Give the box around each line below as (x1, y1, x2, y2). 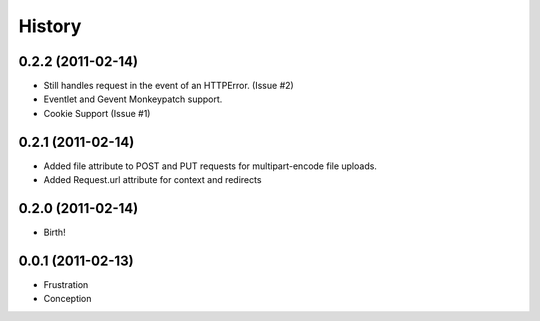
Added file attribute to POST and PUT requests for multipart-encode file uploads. (43, 160, 377, 172)
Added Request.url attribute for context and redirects (43, 174, 262, 186)
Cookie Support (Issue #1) (43, 107, 151, 119)
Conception (43, 293, 92, 305)
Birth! (43, 226, 66, 239)
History (18, 15, 82, 37)
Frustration (43, 278, 89, 290)
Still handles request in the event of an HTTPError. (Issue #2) (43, 80, 294, 92)
